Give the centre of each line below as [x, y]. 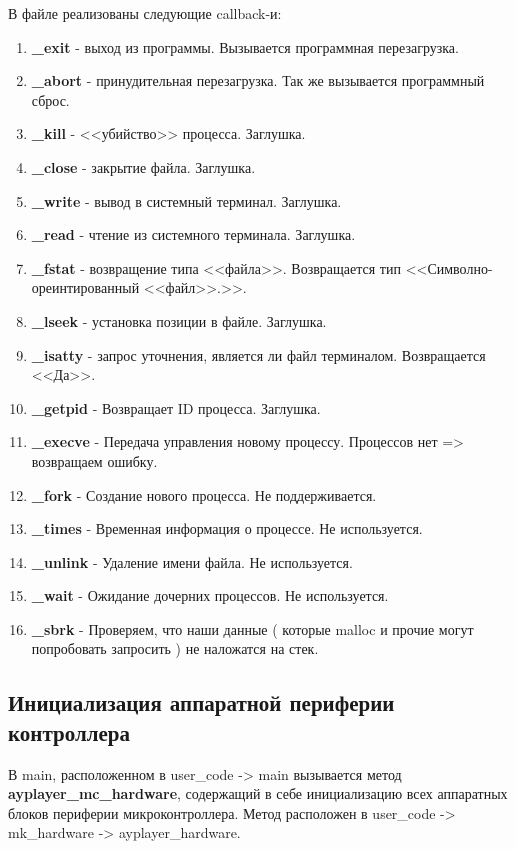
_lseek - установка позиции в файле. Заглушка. [179, 320]
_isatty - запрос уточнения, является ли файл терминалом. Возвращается [258, 354]
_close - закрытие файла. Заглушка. [143, 166]
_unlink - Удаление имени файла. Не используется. [192, 561]
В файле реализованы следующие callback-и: [145, 13]
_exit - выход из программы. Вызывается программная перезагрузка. [245, 46]
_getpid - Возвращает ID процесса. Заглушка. [176, 407]
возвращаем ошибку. [94, 460]
